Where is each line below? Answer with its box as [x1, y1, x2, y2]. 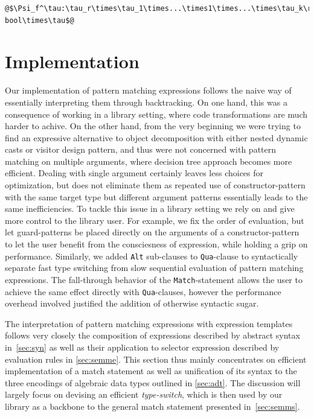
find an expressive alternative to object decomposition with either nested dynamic [5, 131, 308, 144]
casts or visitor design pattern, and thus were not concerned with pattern [5, 143, 277, 156]
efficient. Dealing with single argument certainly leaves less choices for [5, 167, 264, 179]
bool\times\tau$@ [5, 16, 74, 25]
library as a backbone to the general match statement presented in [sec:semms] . [5, 399, 300, 412]
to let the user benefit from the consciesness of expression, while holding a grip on [5, 238, 308, 250]
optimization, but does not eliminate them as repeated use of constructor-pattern [5, 179, 306, 191]
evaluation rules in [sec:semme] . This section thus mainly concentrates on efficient [5, 352, 307, 365]
